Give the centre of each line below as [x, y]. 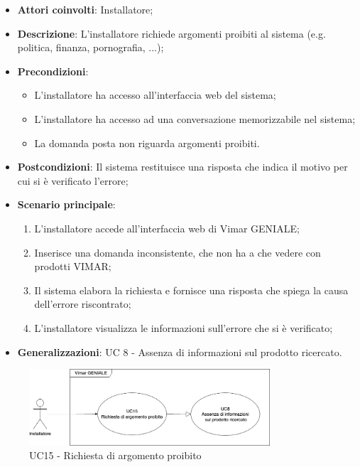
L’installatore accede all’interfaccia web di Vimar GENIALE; [167, 228]
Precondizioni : [53, 71]
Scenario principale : [66, 204]
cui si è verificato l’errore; [73, 180]
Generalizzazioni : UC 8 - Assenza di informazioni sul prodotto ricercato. [180, 351]
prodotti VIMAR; [73, 266]
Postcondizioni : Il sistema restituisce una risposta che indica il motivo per [182, 167]
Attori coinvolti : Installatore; [85, 9]
